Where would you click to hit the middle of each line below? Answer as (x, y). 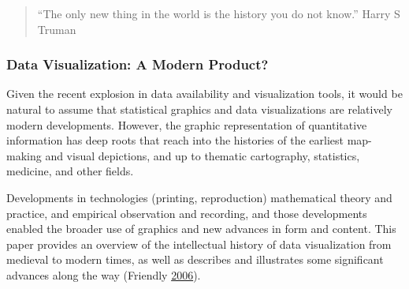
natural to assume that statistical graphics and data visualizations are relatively (199, 109)
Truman (57, 29)
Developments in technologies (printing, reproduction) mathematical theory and (199, 197)
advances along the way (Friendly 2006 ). (104, 274)
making (24, 155)
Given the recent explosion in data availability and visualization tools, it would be (204, 94)
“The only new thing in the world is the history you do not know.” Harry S (219, 13)
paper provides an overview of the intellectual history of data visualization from (199, 244)
